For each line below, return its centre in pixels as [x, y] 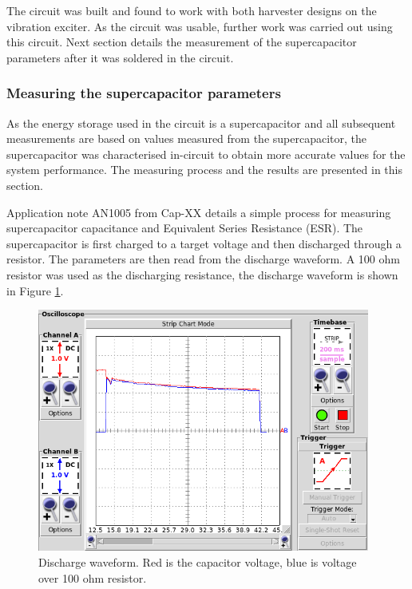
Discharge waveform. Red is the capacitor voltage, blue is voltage [198, 562]
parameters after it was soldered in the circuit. [120, 57]
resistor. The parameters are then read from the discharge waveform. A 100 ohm [203, 259]
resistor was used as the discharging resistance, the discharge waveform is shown [202, 274]
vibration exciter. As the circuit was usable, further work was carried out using [200, 26]
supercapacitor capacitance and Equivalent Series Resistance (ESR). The [185, 228]
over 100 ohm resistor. [93, 577]
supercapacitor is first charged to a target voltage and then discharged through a [204, 243]
